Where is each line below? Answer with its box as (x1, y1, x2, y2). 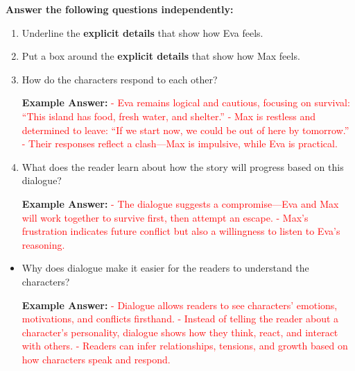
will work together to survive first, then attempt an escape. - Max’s (21, 210, 309, 224)
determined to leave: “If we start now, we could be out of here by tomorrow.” (21, 122, 349, 137)
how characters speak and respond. (21, 352, 171, 366)
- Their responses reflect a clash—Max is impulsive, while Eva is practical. (21, 136, 338, 151)
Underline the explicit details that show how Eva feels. (21, 25, 263, 40)
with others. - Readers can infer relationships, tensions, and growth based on (21, 338, 348, 353)
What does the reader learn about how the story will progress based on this (21, 159, 344, 174)
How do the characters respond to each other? (21, 72, 218, 86)
